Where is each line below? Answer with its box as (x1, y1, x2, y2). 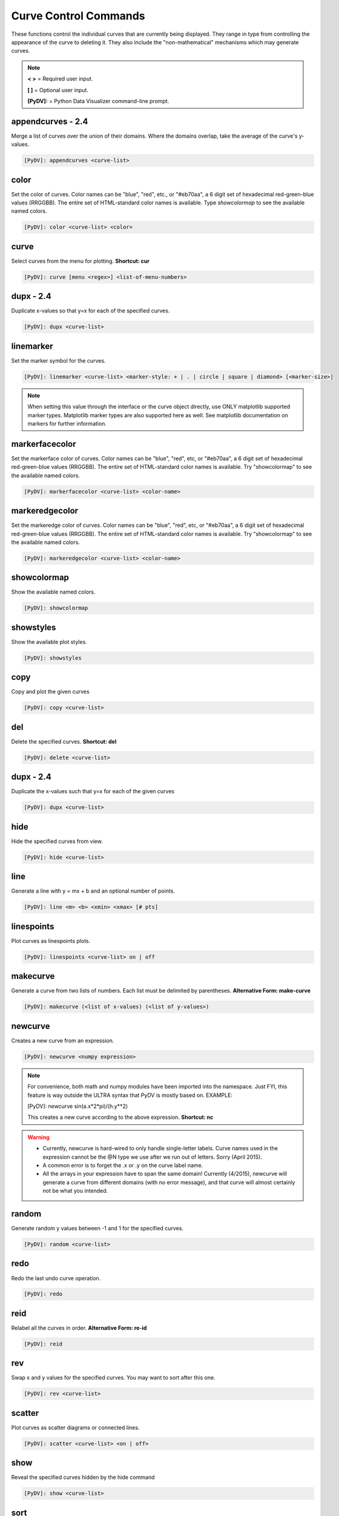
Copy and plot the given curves (11, 688, 90, 696)
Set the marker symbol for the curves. (11, 357, 106, 364)
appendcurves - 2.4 (11, 116, 88, 127)
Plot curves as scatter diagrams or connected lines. (11, 1424, 140, 1431)
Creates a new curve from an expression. (11, 1037, 114, 1044)
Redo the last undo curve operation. (11, 1274, 101, 1282)
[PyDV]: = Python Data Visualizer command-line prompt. (27, 97, 169, 104)
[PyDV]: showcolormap (24, 605, 88, 612)
